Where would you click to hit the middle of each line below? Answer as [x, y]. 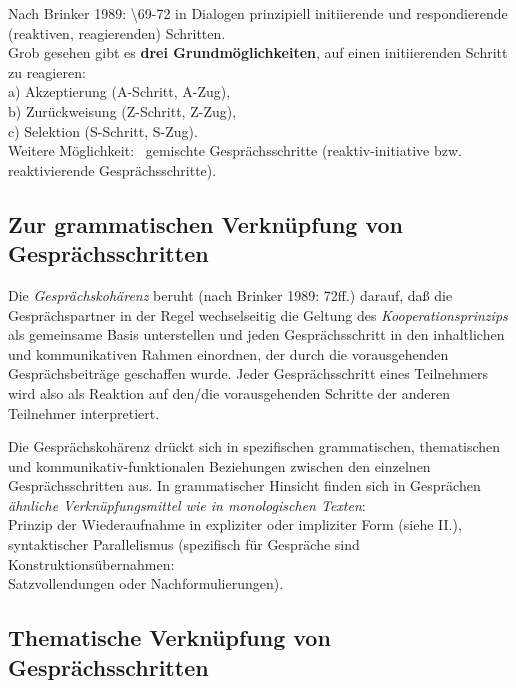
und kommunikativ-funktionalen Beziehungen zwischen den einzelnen [219, 465]
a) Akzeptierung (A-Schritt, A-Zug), [119, 91]
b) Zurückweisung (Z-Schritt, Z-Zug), [122, 110]
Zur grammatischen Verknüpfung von [206, 223]
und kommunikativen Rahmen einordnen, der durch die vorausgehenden [228, 353]
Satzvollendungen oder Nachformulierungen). [146, 583]
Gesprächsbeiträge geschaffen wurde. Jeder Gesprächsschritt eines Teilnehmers [248, 373]
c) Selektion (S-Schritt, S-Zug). [103, 130]
